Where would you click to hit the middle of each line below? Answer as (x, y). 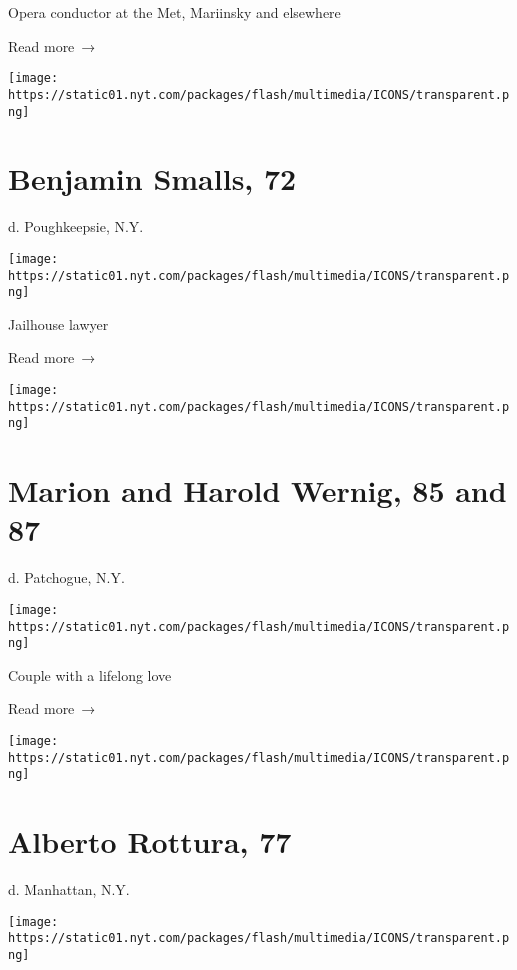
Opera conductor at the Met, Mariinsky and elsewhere (174, 12)
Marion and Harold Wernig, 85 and (257, 490)
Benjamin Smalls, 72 (152, 178)
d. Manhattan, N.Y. (69, 889)
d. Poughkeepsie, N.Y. (76, 226)
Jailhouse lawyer (58, 323)
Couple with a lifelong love (90, 674)
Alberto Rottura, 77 (150, 841)
